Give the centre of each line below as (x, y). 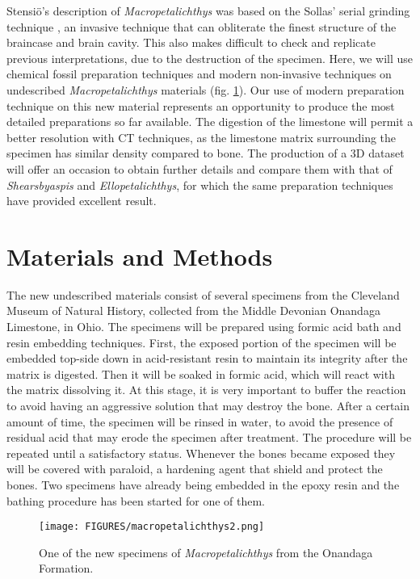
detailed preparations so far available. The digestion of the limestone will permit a (210, 122)
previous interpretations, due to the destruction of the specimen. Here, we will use (210, 58)
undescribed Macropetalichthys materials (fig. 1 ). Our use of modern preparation (206, 89)
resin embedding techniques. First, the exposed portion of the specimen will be (202, 342)
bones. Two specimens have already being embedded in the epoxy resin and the (203, 484)
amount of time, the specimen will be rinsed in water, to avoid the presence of (200, 421)
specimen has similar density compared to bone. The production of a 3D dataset (206, 153)
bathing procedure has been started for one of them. (136, 500)
